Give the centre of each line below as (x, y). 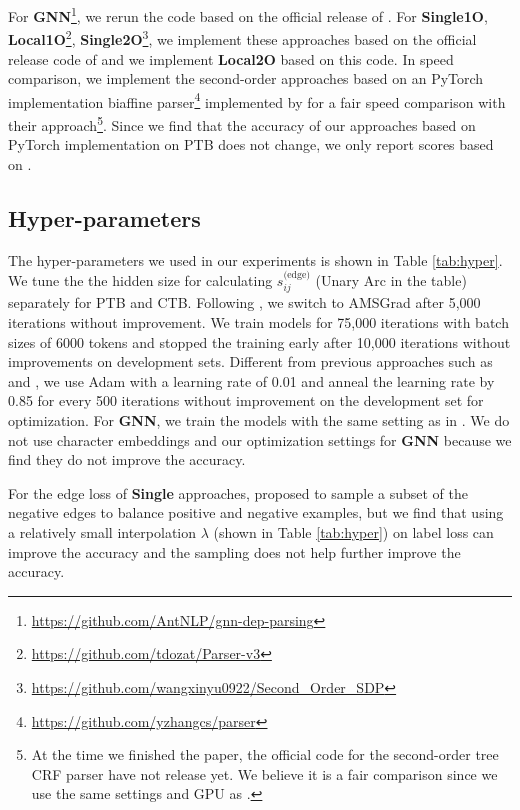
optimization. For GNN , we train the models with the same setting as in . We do (259, 419)
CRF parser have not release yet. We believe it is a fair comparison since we (264, 773)
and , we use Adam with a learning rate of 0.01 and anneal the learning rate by (251, 380)
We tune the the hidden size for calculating (140, 279)
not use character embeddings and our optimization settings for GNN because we (260, 439)
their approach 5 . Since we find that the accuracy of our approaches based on (242, 123)
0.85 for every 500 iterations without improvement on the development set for (246, 400)
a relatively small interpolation (102, 531)
